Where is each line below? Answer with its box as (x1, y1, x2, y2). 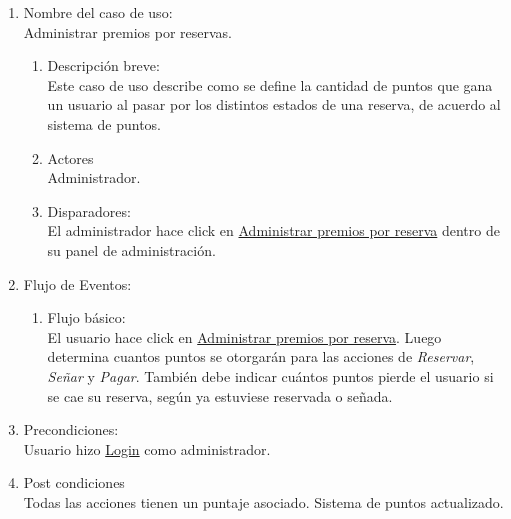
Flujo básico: (47, 307, 126, 328)
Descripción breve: (47, 55, 160, 76)
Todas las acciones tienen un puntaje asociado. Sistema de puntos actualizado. (23, 491, 504, 512)
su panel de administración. (47, 239, 216, 260)
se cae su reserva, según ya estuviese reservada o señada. (47, 385, 393, 406)
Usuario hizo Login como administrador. (23, 438, 271, 459)
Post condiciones (23, 472, 125, 493)
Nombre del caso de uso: (23, 2, 173, 22)
